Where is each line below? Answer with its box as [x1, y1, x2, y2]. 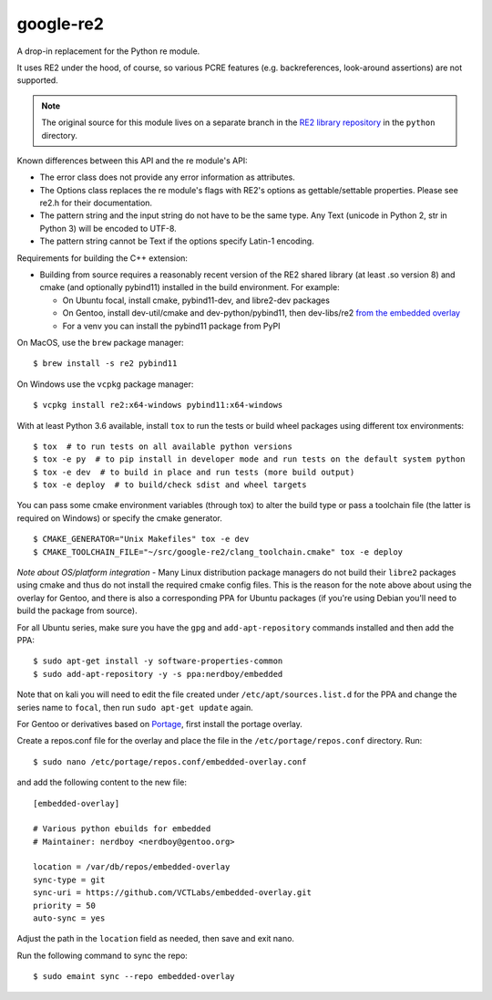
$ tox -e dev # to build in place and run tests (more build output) [33, 466, 355, 477]
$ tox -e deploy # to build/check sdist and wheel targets [33, 480, 307, 490]
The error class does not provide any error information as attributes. [39, 172, 295, 182]
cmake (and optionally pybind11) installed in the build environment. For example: [39, 282, 341, 293]
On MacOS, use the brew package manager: [16, 337, 184, 348]
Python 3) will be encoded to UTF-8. [39, 223, 177, 234]
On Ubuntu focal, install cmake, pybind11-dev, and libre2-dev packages [62, 295, 330, 306]
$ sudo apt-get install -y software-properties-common [33, 656, 283, 666]
